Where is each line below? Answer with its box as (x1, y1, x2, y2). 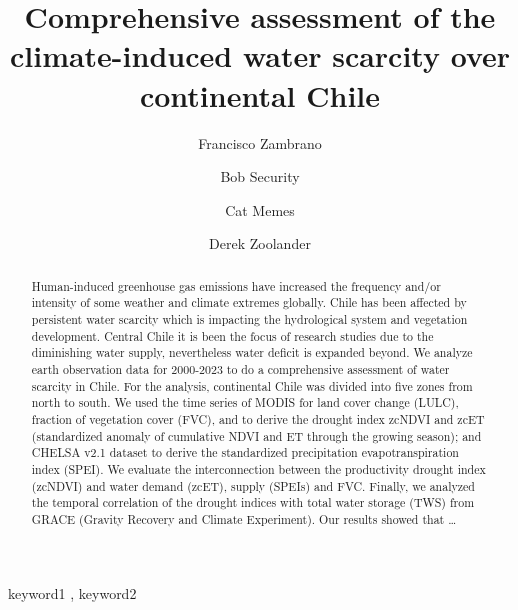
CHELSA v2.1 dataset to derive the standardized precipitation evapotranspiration (31, 444, 459, 461)
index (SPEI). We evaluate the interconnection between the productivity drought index (31, 460, 486, 477)
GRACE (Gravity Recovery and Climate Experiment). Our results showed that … (31, 510, 457, 527)
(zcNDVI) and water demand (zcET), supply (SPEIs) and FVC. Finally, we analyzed (31, 477, 475, 494)
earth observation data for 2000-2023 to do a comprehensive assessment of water (31, 360, 450, 377)
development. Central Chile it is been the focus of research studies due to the (31, 327, 434, 344)
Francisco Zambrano (198, 132, 322, 153)
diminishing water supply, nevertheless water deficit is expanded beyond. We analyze (31, 344, 473, 361)
